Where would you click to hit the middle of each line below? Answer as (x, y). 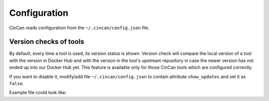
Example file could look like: (38, 93)
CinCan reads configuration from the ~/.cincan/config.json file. (79, 28)
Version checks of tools (47, 42)
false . (17, 84)
